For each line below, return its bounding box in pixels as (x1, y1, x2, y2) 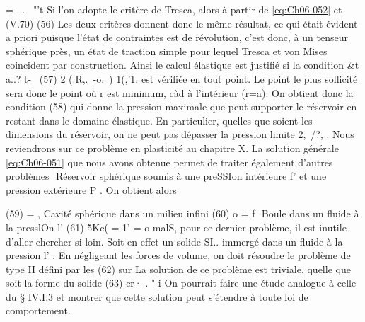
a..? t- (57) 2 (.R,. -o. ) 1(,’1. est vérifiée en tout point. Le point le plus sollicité (6, 71, 358, 86)
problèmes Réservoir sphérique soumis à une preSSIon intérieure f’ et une (6, 168, 327, 183)
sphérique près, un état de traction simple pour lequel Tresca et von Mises (6, 43, 328, 58)
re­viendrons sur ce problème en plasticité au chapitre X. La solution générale (6, 140, 339, 155)
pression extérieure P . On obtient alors (6, 182, 177, 197)
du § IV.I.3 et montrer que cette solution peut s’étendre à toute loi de (6, 289, 308, 304)
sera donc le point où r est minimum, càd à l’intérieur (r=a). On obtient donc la (6, 85, 354, 100)
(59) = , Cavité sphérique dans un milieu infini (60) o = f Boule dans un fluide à (6, 206, 359, 221)
